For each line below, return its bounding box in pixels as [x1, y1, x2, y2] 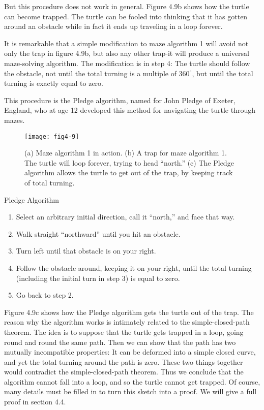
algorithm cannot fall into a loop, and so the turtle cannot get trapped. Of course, [4, 376, 260, 387]
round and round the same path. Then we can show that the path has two [4, 336, 236, 347]
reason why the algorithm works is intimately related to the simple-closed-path [4, 317, 250, 327]
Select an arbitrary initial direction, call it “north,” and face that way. [16, 211, 235, 222]
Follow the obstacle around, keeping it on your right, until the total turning [16, 262, 252, 273]
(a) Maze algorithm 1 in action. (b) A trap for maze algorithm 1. [24, 147, 227, 158]
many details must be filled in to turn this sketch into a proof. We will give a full [4, 386, 257, 397]
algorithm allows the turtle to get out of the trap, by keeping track [24, 167, 233, 178]
